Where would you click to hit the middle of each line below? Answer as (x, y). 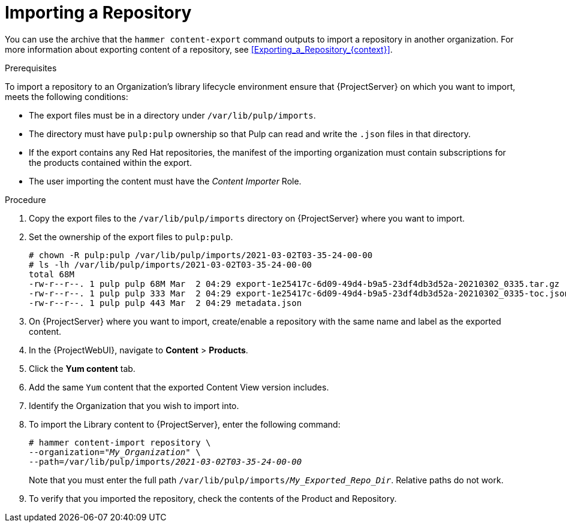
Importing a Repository (98, 13)
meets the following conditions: (67, 96)
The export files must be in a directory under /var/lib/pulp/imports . (172, 115)
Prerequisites (31, 68)
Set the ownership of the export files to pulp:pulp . (131, 237)
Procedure (25, 199)
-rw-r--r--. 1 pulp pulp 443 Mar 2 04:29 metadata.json (165, 303)
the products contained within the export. (110, 162)
